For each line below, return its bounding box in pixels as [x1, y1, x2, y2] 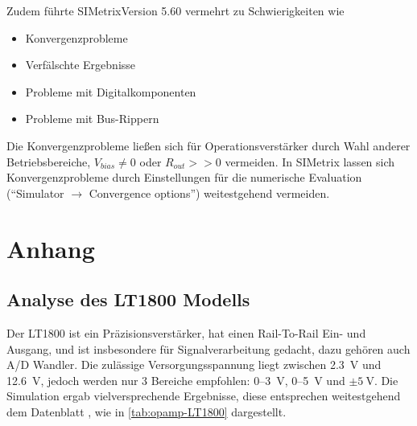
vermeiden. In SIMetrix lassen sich [225, 153, 395, 170]
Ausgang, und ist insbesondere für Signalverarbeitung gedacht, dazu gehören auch [6, 340, 411, 357]
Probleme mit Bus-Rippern [25, 110, 159, 127]
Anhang [6, 231, 95, 264]
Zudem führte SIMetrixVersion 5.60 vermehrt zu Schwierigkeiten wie [6, 2, 345, 18]
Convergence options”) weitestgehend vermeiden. [89, 184, 330, 201]
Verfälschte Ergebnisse [25, 56, 136, 73]
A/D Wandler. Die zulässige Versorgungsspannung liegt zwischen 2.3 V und [6, 356, 382, 373]
